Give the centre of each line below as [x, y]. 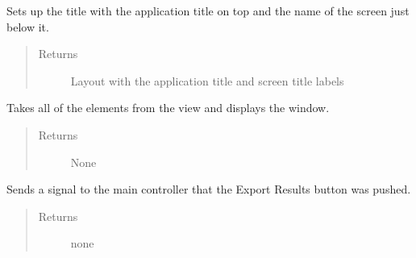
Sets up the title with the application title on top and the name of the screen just [208, 10]
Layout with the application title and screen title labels [207, 80]
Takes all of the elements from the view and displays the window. [168, 108]
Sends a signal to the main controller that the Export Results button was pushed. [209, 189]
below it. [28, 26]
